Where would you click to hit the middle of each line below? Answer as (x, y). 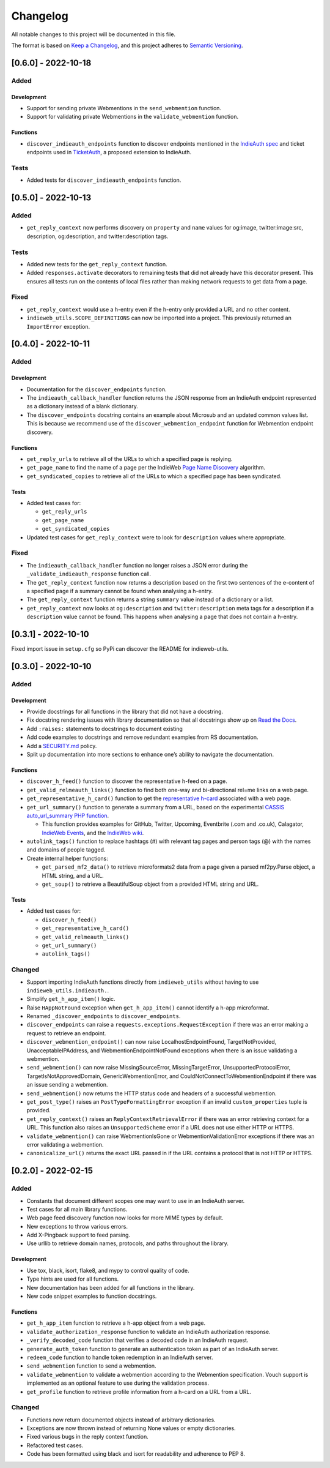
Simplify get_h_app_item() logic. (71, 999)
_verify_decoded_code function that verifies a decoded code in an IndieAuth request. (137, 1340)
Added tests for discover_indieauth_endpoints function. (104, 180)
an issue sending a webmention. (67, 1085)
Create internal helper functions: (67, 858)
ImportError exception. (58, 326)
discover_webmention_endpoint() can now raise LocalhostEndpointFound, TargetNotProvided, (152, 1042)
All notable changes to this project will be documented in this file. (94, 34)
